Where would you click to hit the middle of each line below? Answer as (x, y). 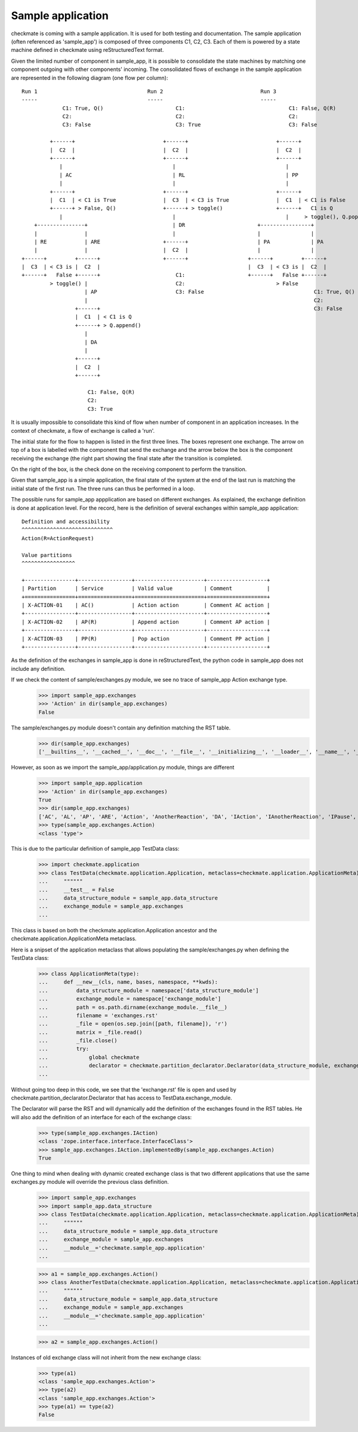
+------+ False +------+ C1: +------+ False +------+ (174, 275)
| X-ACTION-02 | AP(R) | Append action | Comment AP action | (146, 622)
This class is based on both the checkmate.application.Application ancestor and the (114, 930)
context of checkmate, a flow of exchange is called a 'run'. (83, 430)
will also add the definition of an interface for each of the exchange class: (101, 1117)
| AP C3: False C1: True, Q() (220, 292)
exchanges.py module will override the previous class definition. (90, 1182)
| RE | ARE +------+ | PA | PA (179, 241)
